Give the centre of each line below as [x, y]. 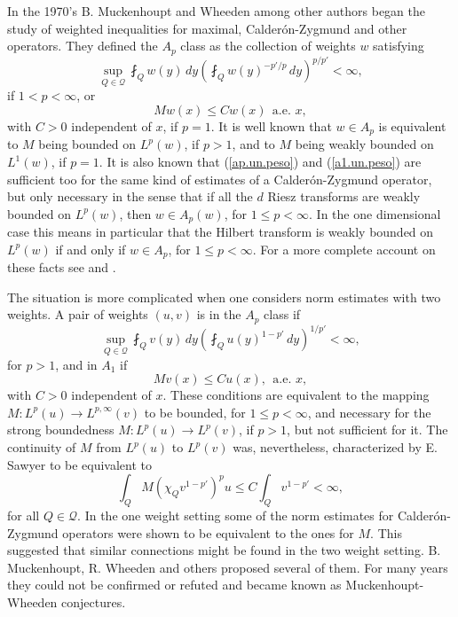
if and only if [91, 249]
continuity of [42, 447]
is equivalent [412, 125]
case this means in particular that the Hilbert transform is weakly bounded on [221, 232]
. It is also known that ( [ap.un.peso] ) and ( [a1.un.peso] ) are [260, 161]
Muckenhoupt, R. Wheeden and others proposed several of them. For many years [228, 567]
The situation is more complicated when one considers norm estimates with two [224, 297]
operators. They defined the [83, 46]
